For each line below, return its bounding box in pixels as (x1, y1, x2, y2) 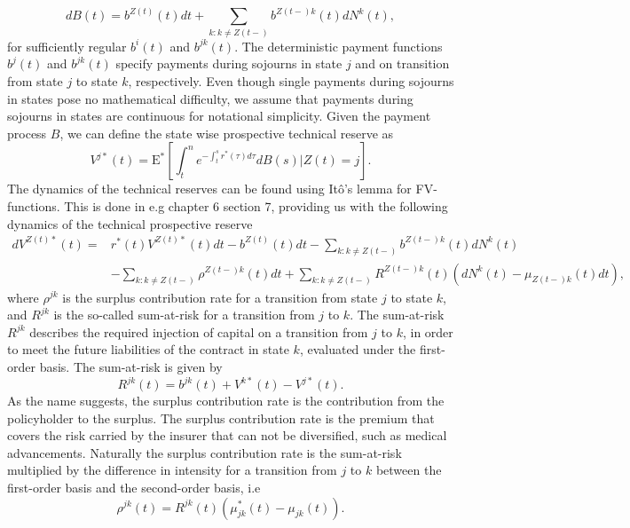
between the (375, 461, 442, 479)
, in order (402, 322, 453, 341)
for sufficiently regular (7, 36, 127, 55)
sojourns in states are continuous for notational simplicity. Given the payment (7, 106, 431, 125)
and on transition (355, 54, 450, 73)
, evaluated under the (299, 340, 416, 359)
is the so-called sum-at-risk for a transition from (53, 305, 315, 324)
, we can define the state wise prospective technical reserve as (59, 123, 394, 142)
